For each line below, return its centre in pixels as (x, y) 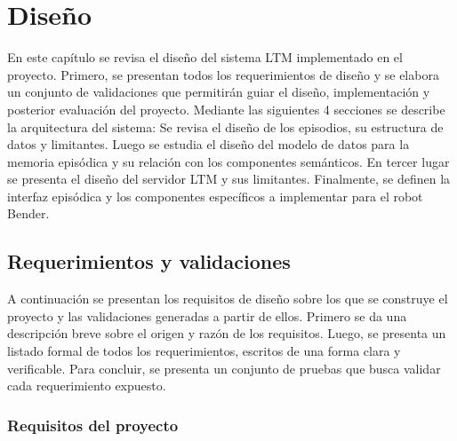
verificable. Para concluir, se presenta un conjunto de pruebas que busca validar (224, 368)
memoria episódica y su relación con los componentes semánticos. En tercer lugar (228, 161)
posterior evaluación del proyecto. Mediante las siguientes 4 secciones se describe (226, 109)
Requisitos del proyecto (93, 425)
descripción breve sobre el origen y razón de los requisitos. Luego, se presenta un (227, 333)
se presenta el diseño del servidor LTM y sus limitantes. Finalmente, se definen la (229, 179)
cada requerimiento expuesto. (87, 386)
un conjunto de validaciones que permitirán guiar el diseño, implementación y (219, 92)
